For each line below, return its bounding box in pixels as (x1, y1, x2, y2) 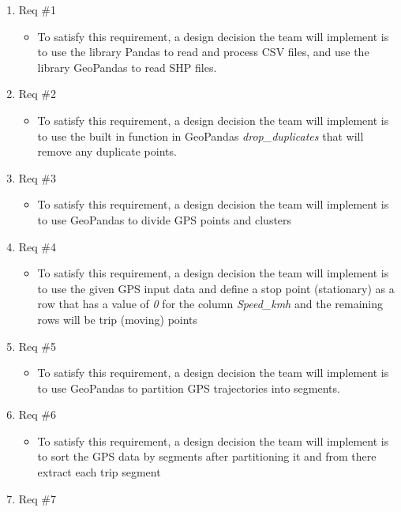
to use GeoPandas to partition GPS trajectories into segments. (37, 379, 340, 396)
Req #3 (18, 169, 57, 186)
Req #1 (18, 2, 57, 17)
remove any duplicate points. (37, 143, 177, 160)
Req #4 (18, 238, 57, 254)
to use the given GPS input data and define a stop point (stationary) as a (37, 280, 395, 296)
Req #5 (18, 337, 57, 354)
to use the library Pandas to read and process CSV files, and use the (37, 43, 369, 60)
